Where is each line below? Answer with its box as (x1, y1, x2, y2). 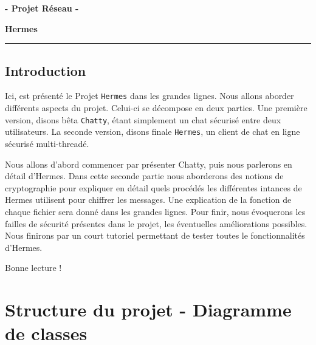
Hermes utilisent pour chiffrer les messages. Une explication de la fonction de (5, 193, 292, 206)
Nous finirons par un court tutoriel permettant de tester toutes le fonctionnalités (5, 229, 305, 242)
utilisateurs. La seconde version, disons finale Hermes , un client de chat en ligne (5, 125, 300, 138)
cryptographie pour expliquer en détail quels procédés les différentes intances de (5, 181, 302, 194)
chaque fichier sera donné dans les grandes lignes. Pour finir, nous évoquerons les (5, 205, 306, 217)
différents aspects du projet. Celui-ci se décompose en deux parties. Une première (5, 101, 307, 114)
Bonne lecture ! (5, 261, 62, 274)
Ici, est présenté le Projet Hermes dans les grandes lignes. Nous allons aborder (5, 89, 294, 102)
